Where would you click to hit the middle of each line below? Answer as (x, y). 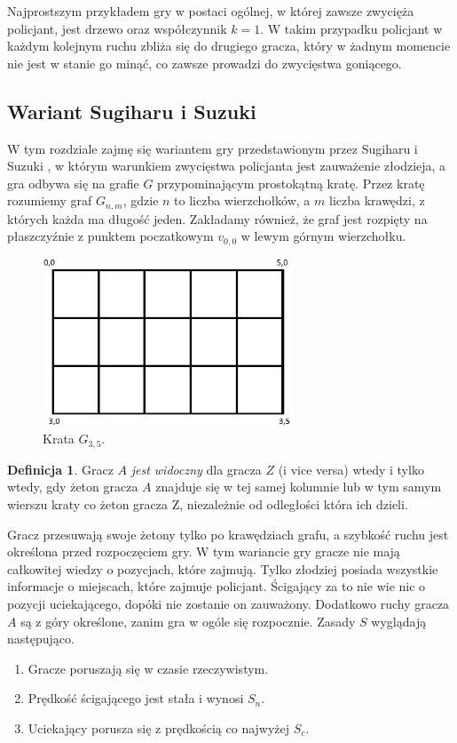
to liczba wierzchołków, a (242, 200)
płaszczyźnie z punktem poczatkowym (110, 236)
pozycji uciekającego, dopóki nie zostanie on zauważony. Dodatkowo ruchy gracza (228, 604)
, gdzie (141, 200)
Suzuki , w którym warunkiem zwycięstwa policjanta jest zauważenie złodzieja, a (227, 166)
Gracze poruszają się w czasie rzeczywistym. (148, 668)
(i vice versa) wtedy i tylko (351, 469)
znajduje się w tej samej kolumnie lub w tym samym (299, 487)
